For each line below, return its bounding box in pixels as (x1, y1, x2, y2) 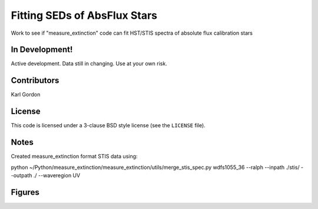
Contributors (11, 75, 59, 85)
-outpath (11, 171, 32, 179)
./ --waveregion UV (33, 171, 81, 179)
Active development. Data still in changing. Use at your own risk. (11, 60, 167, 67)
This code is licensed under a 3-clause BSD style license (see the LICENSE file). (11, 122, 206, 129)
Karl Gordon (11, 91, 41, 98)
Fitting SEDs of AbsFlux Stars (11, 9, 158, 22)
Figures (11, 187, 39, 197)
